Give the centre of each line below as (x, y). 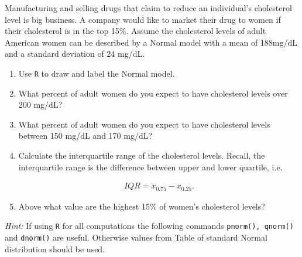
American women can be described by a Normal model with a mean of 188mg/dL (151, 42)
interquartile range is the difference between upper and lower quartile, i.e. (150, 167)
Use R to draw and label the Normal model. (97, 73)
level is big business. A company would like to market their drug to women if (143, 19)
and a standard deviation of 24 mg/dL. (75, 54)
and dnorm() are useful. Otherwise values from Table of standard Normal (136, 237)
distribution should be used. (55, 249)
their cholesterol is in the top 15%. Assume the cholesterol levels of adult (135, 31)
